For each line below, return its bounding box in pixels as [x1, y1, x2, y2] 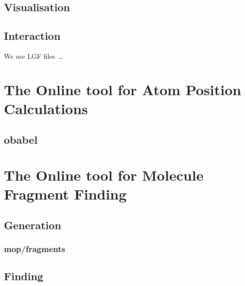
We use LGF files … [4, 50, 63, 61]
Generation [4, 217, 61, 232]
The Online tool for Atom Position [4, 79, 242, 99]
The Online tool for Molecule [4, 165, 204, 185]
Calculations [4, 98, 88, 118]
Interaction [4, 28, 61, 43]
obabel [4, 132, 38, 147]
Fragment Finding [4, 184, 127, 204]
